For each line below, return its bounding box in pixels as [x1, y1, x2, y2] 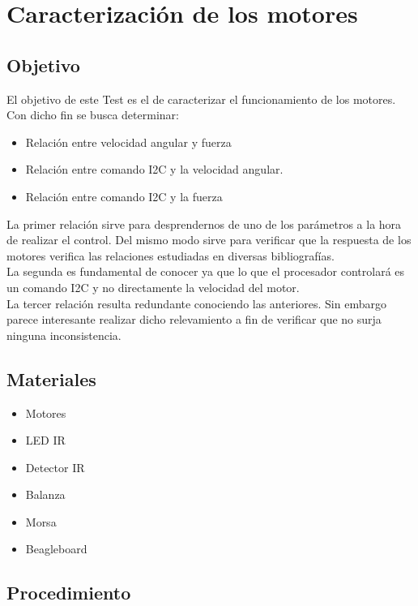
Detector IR [25, 458, 85, 475]
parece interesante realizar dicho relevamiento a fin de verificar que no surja [6, 311, 382, 328]
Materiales [6, 366, 96, 391]
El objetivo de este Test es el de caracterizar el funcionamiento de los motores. [6, 90, 396, 107]
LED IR [25, 432, 66, 449]
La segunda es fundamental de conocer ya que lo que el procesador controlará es [6, 263, 405, 280]
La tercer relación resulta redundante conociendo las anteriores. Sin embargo [6, 294, 386, 312]
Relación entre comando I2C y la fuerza [25, 187, 223, 204]
